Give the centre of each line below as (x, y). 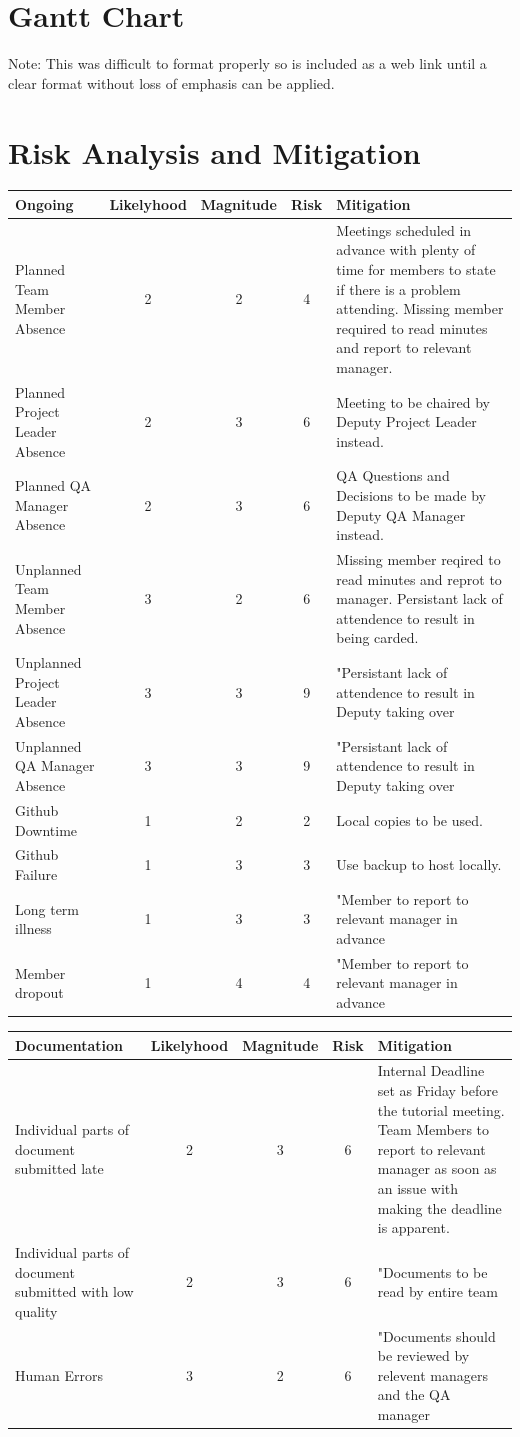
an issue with (418, 1188)
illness (33, 928)
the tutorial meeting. (441, 1109)
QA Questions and (393, 475)
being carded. (377, 637)
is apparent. (413, 1227)
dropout (39, 992)
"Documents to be (432, 1271)
